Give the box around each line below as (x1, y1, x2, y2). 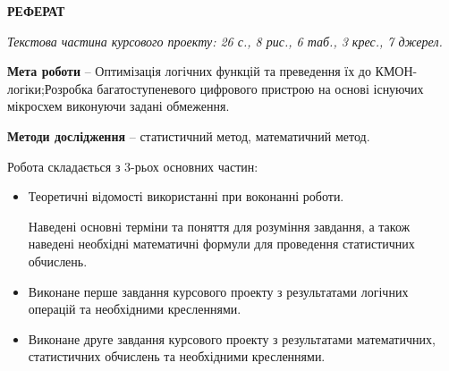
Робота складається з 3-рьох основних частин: (7, 156, 258, 175)
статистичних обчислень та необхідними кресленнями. (28, 347, 326, 366)
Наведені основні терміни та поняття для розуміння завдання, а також (28, 216, 411, 235)
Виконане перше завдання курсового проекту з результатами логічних (28, 282, 409, 300)
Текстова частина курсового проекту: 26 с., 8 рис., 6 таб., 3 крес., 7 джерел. (7, 31, 443, 50)
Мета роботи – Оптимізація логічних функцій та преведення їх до (7, 62, 371, 80)
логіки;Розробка (7, 79, 93, 97)
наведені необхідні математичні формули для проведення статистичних (28, 234, 415, 253)
